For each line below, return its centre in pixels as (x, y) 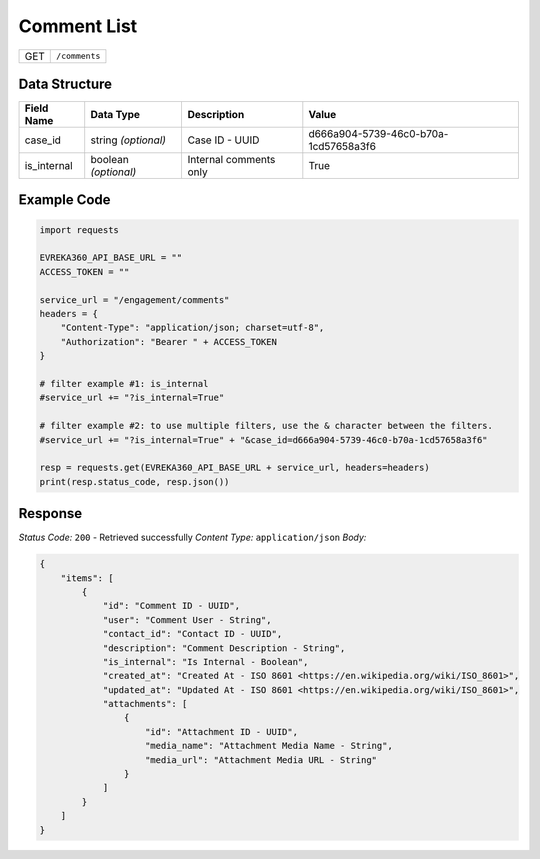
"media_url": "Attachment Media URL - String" (261, 759)
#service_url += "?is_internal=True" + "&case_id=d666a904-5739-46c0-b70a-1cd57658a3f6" (264, 439)
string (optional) (128, 140)
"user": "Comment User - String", (187, 619)
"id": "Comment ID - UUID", (171, 606)
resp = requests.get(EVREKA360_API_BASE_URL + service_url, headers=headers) (234, 468)
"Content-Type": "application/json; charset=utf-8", (192, 328)
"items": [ (87, 578)
